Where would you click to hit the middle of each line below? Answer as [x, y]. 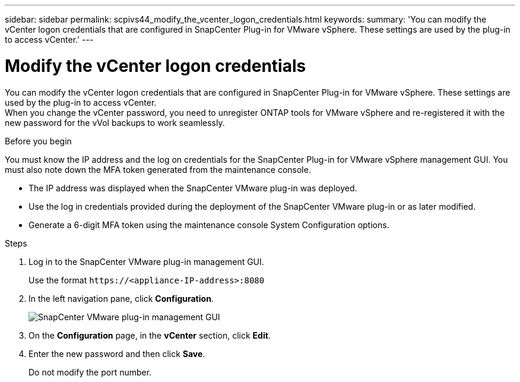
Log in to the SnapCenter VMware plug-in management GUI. [146, 261]
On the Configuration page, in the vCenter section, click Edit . [150, 335]
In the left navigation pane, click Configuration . [121, 298]
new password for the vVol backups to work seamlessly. [115, 122]
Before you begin [38, 141]
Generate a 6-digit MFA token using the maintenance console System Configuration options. [209, 225]
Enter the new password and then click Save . [117, 353]
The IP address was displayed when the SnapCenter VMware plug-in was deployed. [193, 188]
